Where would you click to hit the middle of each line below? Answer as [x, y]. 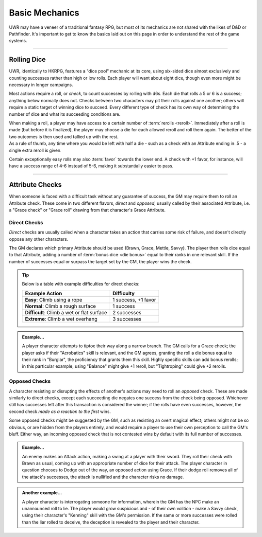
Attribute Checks [35, 185]
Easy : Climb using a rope [54, 300]
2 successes [127, 312]
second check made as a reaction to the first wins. [60, 412]
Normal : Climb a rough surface [60, 306]
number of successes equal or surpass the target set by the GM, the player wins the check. [100, 261]
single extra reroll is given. [35, 150]
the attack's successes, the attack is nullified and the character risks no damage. [103, 477]
